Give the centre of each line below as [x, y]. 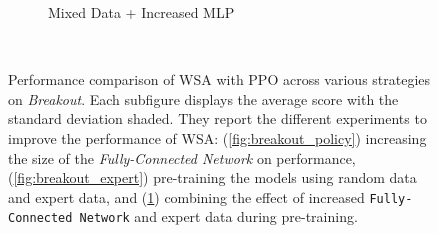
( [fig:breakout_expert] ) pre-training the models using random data [212, 177]
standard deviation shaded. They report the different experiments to [217, 118]
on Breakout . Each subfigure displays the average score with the [203, 98]
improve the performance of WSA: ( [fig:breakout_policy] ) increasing [217, 137]
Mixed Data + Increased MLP [141, 12]
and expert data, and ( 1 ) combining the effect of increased [186, 196]
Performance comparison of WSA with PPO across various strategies [219, 79]
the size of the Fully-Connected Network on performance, [182, 157]
